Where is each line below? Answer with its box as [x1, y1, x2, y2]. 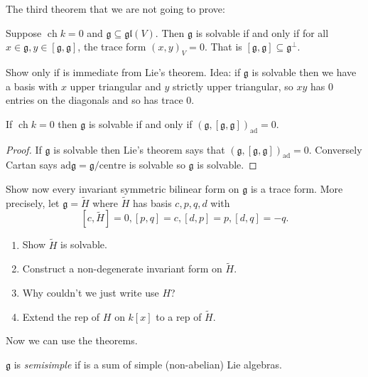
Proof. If [6, 142, 42, 156]
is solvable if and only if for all [195, 25, 329, 40]
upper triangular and [70, 78, 161, 93]
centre [99, 161, 126, 171]
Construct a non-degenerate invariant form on [22, 261, 222, 276]
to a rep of [156, 309, 202, 324]
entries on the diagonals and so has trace [6, 92, 183, 107]
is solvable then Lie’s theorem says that [53, 142, 225, 156]
